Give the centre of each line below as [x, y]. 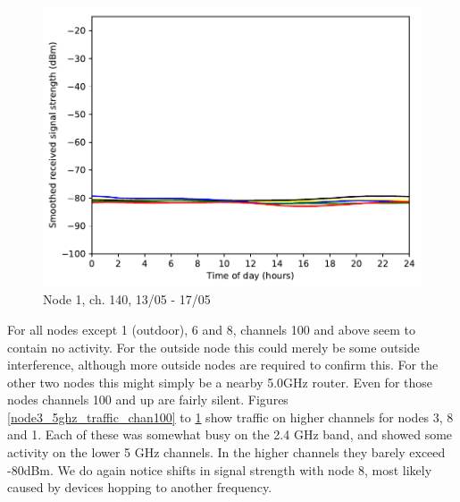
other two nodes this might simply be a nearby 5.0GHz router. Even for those [220, 382]
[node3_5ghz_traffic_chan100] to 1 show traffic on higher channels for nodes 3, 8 [230, 417]
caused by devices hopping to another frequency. [140, 487]
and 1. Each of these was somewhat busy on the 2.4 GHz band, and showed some [230, 434]
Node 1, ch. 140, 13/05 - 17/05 [127, 299]
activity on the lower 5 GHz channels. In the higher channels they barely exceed [226, 452]
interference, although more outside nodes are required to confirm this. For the [223, 365]
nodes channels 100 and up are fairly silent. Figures [148, 400]
